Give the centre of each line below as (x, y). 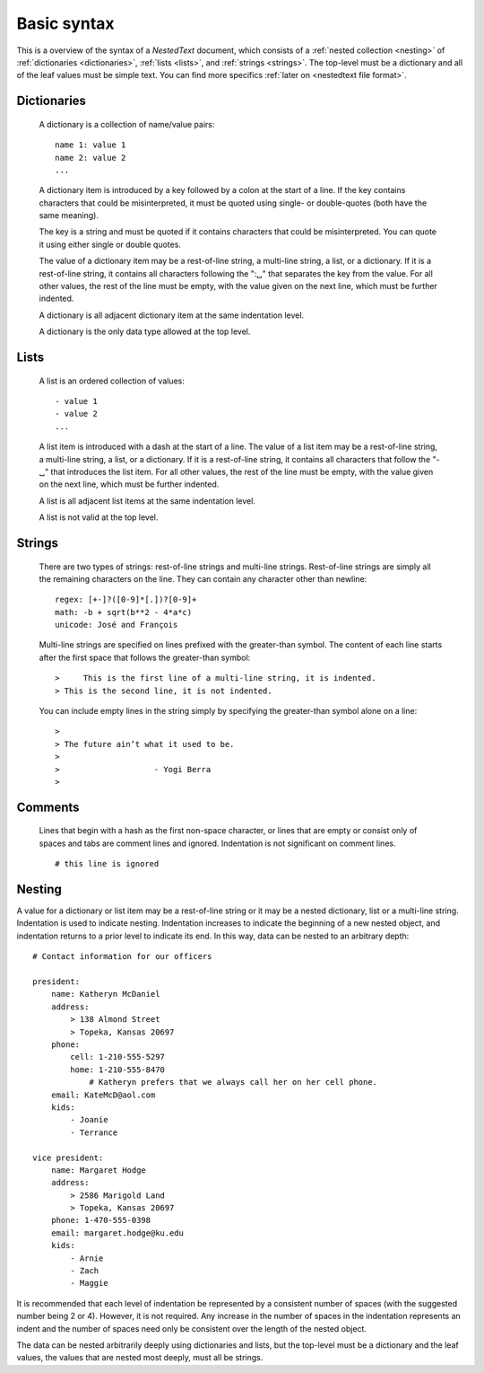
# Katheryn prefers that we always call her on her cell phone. (233, 1083)
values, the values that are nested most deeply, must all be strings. (140, 1358)
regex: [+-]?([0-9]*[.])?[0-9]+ (126, 600)
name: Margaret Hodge (99, 1170)
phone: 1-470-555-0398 (101, 1220)
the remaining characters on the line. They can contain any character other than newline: (203, 578)
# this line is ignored (107, 864)
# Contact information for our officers (122, 957)
